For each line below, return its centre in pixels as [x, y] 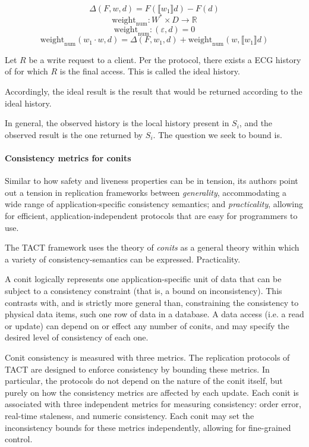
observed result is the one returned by [74, 134]
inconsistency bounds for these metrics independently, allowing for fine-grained [148, 427]
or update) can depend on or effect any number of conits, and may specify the [147, 325]
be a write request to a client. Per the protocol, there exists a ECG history [165, 59]
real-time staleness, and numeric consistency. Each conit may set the [130, 415]
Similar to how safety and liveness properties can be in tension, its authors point [152, 181]
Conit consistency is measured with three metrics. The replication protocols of [147, 357]
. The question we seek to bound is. [217, 134]
